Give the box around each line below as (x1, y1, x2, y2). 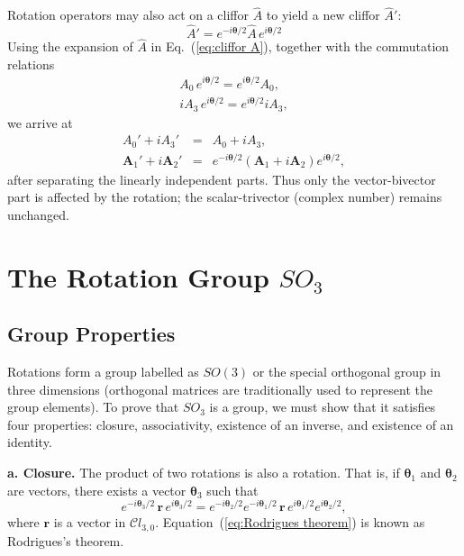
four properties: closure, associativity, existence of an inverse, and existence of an (7, 415, 454, 433)
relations (7, 54, 55, 73)
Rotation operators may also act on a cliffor (7, 5, 250, 24)
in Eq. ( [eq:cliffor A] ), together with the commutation (150, 37, 450, 56)
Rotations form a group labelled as (7, 362, 199, 381)
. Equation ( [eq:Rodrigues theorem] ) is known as (155, 513, 425, 532)
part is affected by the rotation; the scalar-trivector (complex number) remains (7, 187, 442, 206)
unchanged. (7, 205, 69, 223)
